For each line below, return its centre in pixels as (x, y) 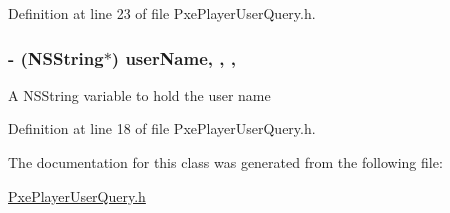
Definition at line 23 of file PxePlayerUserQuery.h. (162, 13)
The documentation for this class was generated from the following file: (225, 162)
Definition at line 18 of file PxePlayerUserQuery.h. (162, 128)
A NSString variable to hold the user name (139, 94)
